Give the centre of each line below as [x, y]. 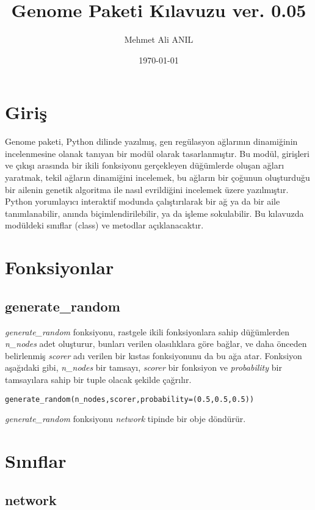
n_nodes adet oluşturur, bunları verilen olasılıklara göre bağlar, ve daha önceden [156, 344]
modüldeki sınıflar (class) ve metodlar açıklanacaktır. [104, 225]
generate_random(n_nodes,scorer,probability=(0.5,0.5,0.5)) [130, 399]
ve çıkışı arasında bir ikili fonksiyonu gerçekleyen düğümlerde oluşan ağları [145, 165]
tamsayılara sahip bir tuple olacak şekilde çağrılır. [98, 379]
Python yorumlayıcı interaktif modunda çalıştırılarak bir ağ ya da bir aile [143, 201]
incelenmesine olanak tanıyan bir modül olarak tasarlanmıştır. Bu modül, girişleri [157, 153]
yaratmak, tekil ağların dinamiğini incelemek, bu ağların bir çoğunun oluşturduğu [157, 177]
